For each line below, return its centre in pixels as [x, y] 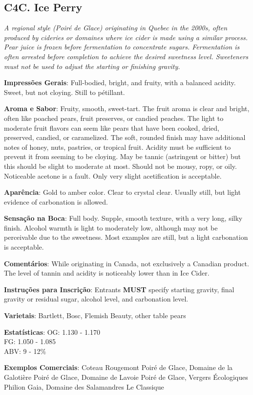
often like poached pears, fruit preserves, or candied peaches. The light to [114, 118]
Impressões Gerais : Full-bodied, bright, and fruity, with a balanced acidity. [120, 82]
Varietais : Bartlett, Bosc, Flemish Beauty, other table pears [95, 315]
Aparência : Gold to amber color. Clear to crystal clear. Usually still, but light [122, 192]
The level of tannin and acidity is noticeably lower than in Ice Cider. [107, 273]
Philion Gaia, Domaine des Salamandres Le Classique [84, 386]
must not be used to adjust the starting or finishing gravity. [92, 66]
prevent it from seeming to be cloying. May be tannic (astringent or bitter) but [122, 156]
